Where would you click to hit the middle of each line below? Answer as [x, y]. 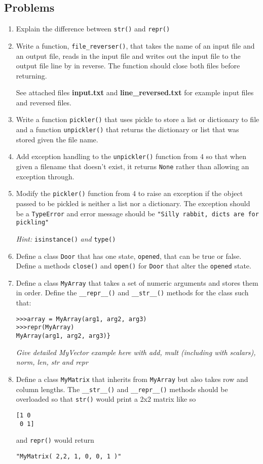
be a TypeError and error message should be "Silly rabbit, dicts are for [137, 213]
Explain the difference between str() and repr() [93, 29]
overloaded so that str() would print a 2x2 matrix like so [106, 399]
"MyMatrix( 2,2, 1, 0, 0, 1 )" [69, 456]
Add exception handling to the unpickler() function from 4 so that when [131, 156]
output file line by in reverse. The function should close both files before [128, 66]
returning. [31, 75]
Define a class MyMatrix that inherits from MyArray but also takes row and [132, 379]
